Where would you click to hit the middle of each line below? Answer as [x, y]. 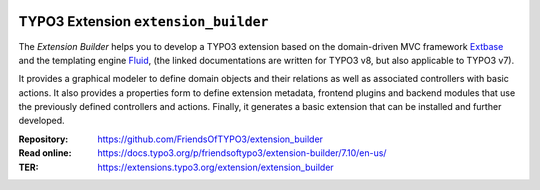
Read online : [45, 153]
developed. [41, 121]
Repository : [43, 139]
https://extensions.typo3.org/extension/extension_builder [215, 167]
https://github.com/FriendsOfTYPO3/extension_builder [210, 139]
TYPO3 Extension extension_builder [143, 21]
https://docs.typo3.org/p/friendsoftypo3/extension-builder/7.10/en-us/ [242, 153]
